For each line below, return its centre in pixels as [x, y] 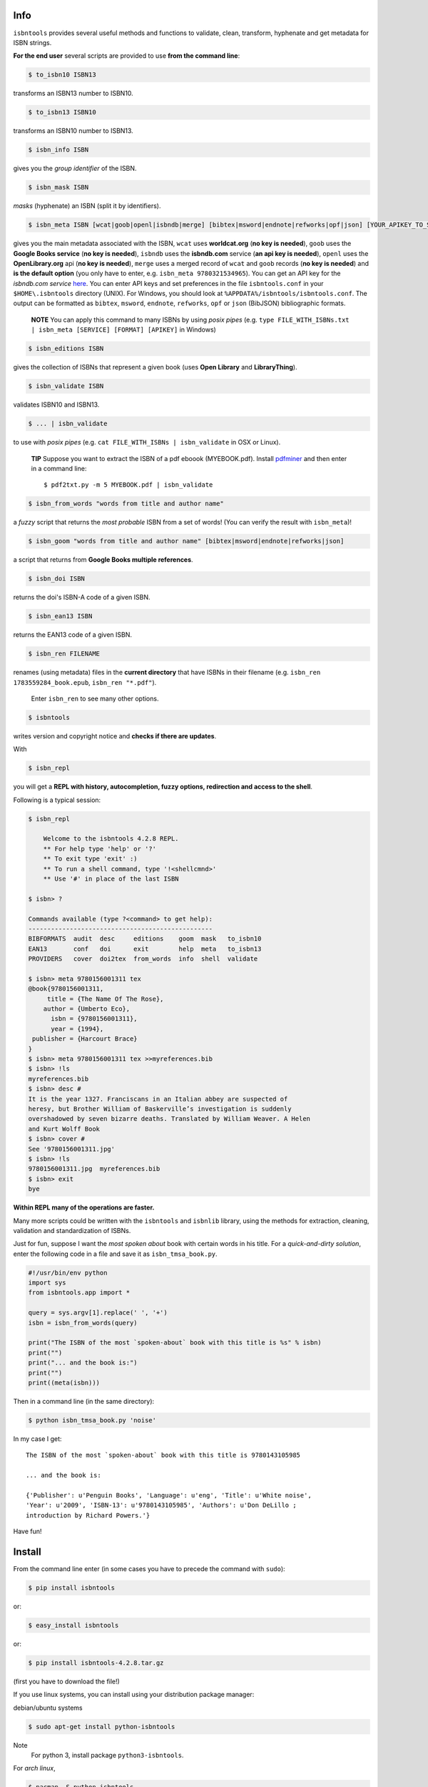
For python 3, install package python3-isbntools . [107, 1755]
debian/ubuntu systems [48, 1708]
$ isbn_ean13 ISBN [60, 616]
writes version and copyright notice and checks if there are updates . [115, 736]
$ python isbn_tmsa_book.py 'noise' [92, 1420]
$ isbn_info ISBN [58, 150]
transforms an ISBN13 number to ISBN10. [73, 94]
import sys [47, 1283]
